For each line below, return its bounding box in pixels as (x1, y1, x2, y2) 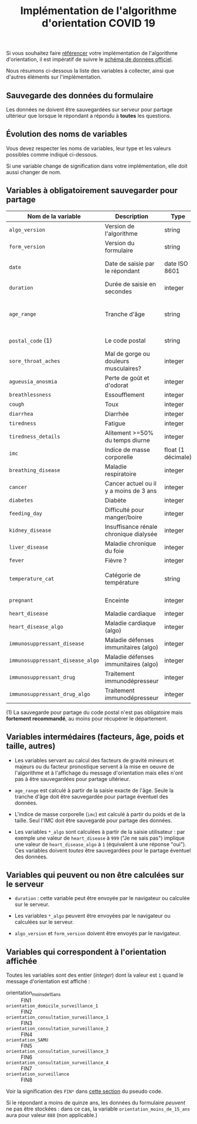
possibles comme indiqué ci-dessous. (6, 151, 98, 158)
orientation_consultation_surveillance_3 (6, 1048, 109, 1054)
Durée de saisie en (104, 280, 157, 288)
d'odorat (104, 381, 129, 389)
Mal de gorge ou (104, 350, 151, 358)
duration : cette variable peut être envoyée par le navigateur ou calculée (14, 895, 190, 902)
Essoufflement (104, 391, 145, 399)
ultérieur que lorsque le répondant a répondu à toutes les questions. (6, 113, 171, 119)
